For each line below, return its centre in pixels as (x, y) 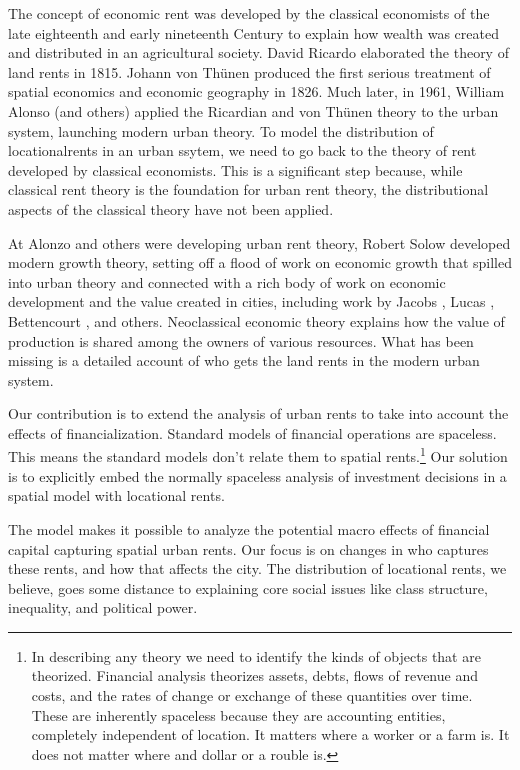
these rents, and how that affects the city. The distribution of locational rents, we (257, 568)
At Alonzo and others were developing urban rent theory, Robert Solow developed (259, 242)
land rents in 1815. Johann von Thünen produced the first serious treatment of (249, 71)
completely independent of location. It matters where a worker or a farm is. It (270, 734)
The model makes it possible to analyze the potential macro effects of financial (249, 528)
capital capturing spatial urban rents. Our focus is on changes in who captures (248, 548)
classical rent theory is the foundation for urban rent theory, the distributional (248, 189)
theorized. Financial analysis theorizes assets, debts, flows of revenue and (254, 675)
